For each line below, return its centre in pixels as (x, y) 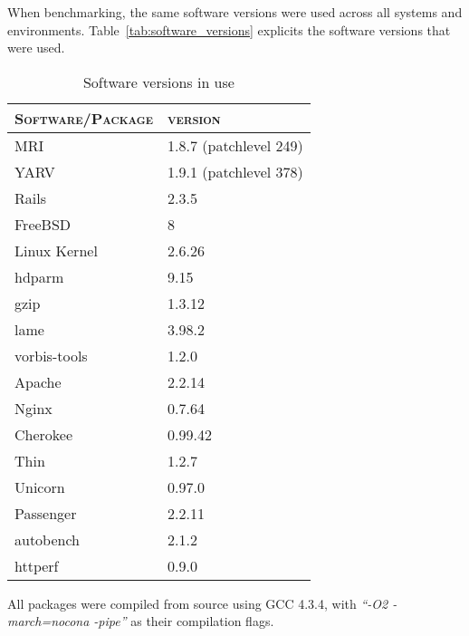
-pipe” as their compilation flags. (184, 621)
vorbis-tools (51, 355)
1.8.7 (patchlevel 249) (235, 145)
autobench (48, 539)
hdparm (39, 276)
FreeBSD (43, 224)
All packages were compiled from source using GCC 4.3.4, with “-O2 (198, 603)
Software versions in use (158, 82)
